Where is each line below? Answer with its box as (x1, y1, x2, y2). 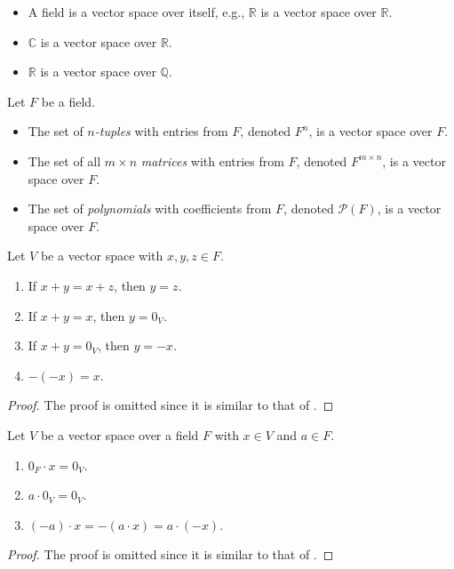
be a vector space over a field (40, 425, 199, 444)
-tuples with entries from (94, 122, 228, 140)
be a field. (41, 92, 96, 110)
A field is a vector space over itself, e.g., (28, 3, 245, 20)
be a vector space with (40, 246, 163, 265)
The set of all (28, 151, 101, 170)
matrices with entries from (140, 151, 284, 170)
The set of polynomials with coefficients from (28, 199, 272, 218)
